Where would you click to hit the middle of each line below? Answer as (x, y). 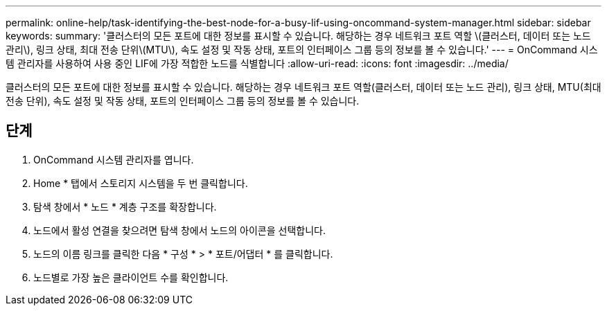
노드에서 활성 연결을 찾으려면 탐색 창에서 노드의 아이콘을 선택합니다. (179, 230)
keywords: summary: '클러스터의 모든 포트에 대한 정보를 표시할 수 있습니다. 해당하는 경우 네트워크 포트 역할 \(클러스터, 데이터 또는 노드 (298, 36)
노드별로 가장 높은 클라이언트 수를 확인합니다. (131, 277)
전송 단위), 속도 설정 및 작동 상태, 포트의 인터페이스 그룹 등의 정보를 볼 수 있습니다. (183, 101)
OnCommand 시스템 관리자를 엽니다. (114, 159)
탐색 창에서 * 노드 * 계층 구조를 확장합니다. (125, 206)
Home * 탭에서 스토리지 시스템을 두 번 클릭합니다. (141, 183)
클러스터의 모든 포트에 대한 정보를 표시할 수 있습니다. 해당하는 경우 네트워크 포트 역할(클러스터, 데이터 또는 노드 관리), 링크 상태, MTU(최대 (303, 87)
